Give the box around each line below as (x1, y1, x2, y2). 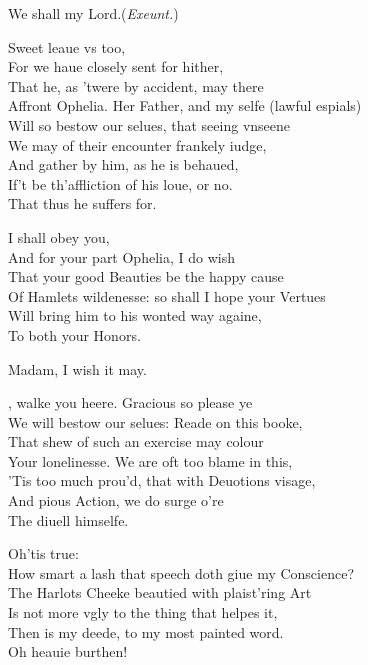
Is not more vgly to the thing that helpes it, (8, 602, 278, 623)
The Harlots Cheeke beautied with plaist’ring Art (8, 582, 312, 603)
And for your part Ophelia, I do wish (8, 246, 235, 267)
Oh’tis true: (8, 543, 79, 564)
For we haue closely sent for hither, (8, 56, 224, 77)
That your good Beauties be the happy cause (8, 266, 284, 287)
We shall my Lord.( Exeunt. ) (8, 3, 179, 23)
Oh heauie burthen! (8, 641, 128, 662)
